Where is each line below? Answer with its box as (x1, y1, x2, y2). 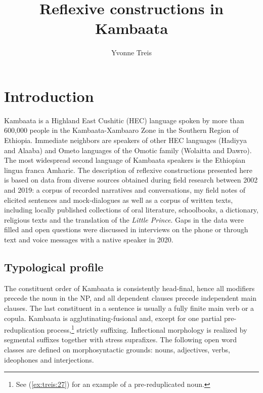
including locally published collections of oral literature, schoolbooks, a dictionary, (4, 204, 258, 215)
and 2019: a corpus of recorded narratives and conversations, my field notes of (4, 185, 246, 195)
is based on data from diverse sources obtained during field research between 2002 (4, 174, 258, 185)
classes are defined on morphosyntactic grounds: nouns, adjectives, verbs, (4, 344, 230, 354)
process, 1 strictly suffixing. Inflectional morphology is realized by (47, 323, 247, 335)
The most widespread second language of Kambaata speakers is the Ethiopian (4, 155, 246, 165)
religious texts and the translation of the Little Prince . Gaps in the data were (4, 214, 244, 225)
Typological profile (4, 259, 104, 274)
